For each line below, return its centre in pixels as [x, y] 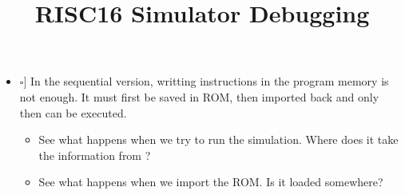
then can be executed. [73, 112]
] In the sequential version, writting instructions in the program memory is [206, 81]
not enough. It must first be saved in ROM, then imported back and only [199, 96]
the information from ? [95, 155]
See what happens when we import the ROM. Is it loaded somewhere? [211, 182]
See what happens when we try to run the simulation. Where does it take [218, 139]
